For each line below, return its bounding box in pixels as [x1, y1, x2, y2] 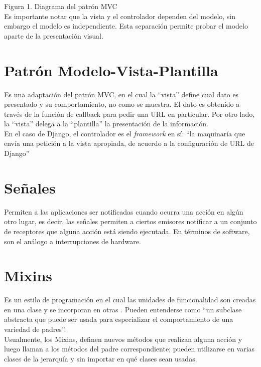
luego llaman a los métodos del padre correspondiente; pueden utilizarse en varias [4, 343, 255, 354]
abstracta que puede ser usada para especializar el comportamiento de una [4, 314, 233, 324]
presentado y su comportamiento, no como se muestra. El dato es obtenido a [4, 99, 240, 109]
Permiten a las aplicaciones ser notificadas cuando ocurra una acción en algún [4, 206, 243, 217]
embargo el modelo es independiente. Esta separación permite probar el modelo [4, 21, 248, 31]
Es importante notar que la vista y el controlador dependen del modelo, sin [4, 11, 236, 21]
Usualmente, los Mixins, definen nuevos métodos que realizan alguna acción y [4, 333, 242, 344]
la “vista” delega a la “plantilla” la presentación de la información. [4, 118, 209, 129]
